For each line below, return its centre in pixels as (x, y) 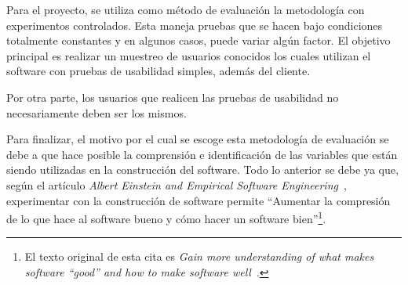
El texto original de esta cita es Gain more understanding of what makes (199, 256)
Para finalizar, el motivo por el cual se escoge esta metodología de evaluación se (198, 139)
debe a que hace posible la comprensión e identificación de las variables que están (202, 154)
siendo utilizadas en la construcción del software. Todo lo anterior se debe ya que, (202, 170)
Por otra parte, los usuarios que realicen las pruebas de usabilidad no (173, 97)
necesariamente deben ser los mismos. (97, 112)
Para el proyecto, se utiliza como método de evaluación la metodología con (186, 9)
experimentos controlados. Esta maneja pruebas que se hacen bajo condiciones (195, 25)
